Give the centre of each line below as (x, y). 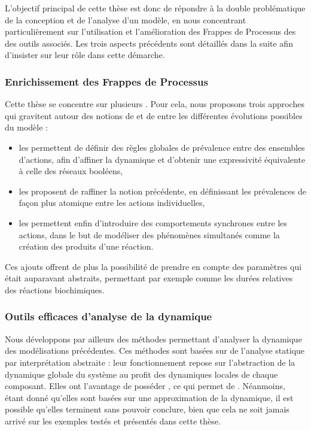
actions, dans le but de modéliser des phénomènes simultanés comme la (149, 234)
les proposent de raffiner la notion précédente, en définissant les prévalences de (162, 191)
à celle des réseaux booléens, (71, 171)
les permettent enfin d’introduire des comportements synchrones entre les (153, 222)
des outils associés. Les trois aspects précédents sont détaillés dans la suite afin (149, 43)
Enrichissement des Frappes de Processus (106, 81)
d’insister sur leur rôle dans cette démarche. (85, 55)
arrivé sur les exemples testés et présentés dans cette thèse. (113, 421)
